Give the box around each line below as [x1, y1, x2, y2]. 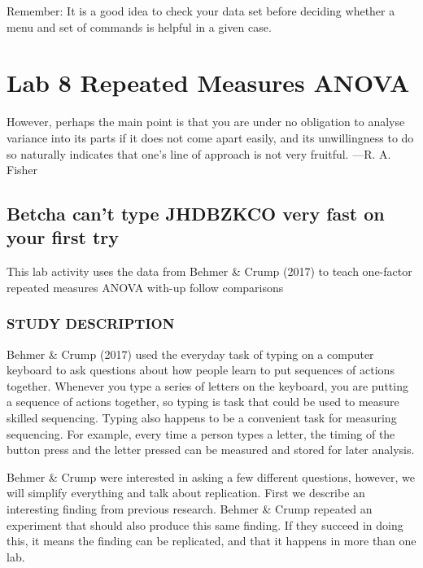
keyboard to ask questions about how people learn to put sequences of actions [7, 361, 395, 378]
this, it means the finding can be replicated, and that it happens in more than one [7, 532, 416, 549]
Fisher [7, 161, 38, 178]
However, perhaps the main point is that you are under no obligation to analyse [7, 113, 405, 130]
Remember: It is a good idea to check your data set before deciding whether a [7, 2, 395, 19]
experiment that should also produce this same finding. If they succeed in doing [7, 516, 403, 533]
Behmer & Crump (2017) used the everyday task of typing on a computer [7, 345, 374, 362]
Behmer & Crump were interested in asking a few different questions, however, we [7, 468, 415, 485]
